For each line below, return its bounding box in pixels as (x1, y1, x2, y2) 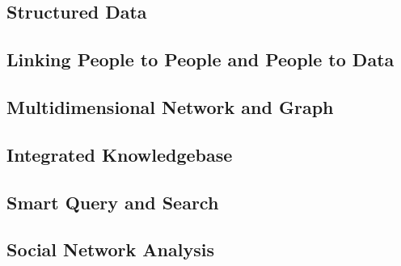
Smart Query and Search (6, 189, 219, 214)
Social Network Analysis (6, 237, 214, 262)
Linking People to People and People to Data (6, 47, 395, 72)
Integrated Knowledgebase (6, 141, 233, 167)
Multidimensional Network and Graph (6, 94, 334, 119)
